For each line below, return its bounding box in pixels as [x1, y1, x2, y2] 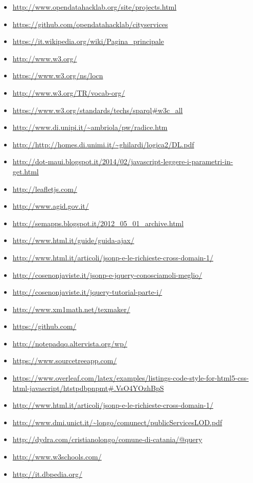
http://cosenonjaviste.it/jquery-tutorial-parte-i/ [12, 287, 163, 297]
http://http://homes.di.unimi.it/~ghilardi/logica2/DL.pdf [12, 139, 194, 149]
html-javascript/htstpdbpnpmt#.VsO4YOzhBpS [12, 382, 164, 393]
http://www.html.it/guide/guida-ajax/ [12, 235, 134, 246]
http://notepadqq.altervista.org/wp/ [12, 338, 128, 348]
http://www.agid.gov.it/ [12, 201, 89, 211]
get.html [12, 166, 39, 177]
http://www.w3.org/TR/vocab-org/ [12, 87, 125, 98]
